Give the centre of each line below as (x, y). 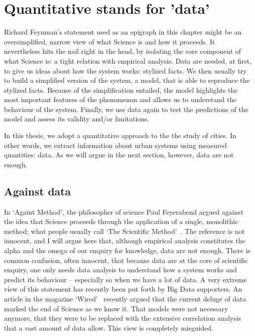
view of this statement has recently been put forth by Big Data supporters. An (123, 289)
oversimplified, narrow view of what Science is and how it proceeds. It (109, 41)
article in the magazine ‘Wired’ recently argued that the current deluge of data (125, 298)
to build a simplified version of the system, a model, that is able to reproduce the (127, 80)
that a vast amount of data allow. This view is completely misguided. (109, 327)
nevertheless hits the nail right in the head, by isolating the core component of (123, 51)
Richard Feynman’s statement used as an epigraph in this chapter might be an (123, 32)
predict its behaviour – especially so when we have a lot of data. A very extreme (126, 279)
